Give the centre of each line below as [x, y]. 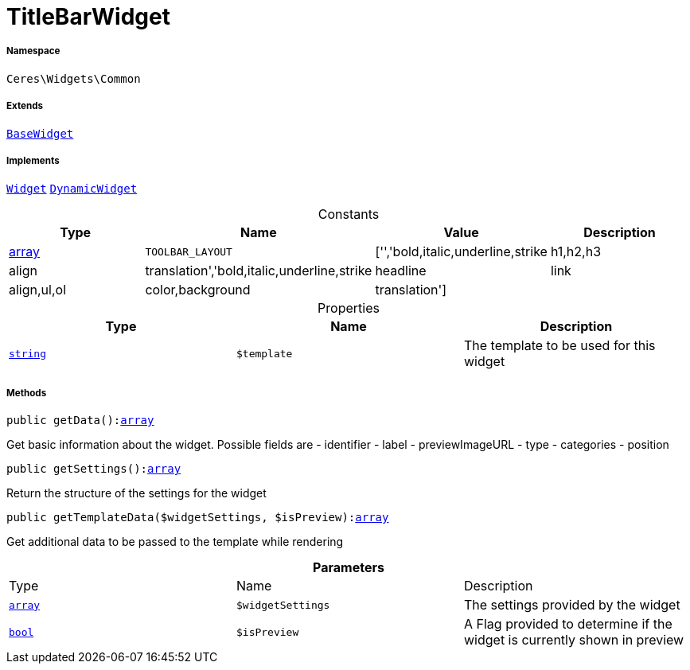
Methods [27, 393]
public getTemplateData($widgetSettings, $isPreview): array [198, 518]
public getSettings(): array [94, 469]
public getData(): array [80, 421]
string [27, 353]
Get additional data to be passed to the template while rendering [175, 542]
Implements [33, 160]
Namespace [33, 51]
